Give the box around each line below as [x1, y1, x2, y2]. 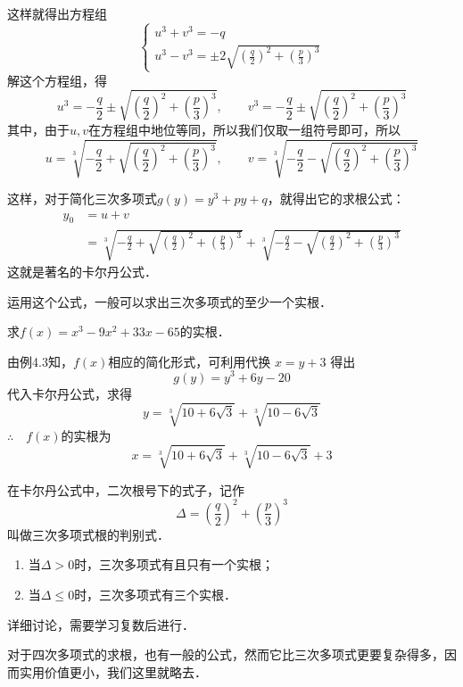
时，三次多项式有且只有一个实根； [74, 555, 275, 574]
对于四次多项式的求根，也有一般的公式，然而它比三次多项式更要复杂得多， [7, 645, 444, 664]
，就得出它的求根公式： [267, 189, 405, 208]
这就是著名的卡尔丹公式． [7, 262, 157, 281]
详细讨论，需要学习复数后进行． [7, 615, 194, 633]
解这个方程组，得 [7, 70, 107, 89]
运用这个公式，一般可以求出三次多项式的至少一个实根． [7, 292, 332, 310]
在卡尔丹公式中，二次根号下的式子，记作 [7, 480, 244, 499]
